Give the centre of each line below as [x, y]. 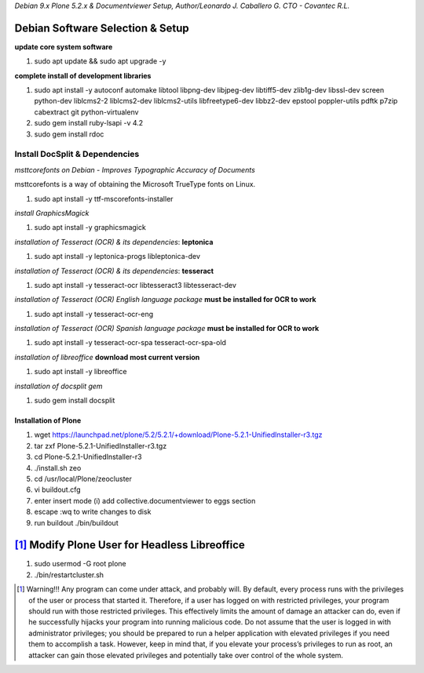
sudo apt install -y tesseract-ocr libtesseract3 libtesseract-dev [135, 285]
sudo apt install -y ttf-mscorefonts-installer [104, 198]
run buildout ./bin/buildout [76, 522]
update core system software [64, 46]
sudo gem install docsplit [75, 401]
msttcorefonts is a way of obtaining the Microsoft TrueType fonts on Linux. [135, 184]
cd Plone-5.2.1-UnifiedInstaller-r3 [88, 457]
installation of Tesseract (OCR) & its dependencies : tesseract [114, 271]
